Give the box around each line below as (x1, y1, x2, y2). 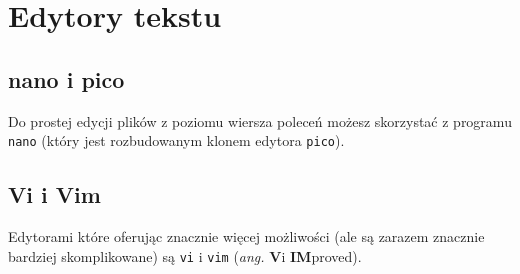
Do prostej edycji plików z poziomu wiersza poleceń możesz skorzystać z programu (8, 110, 512, 131)
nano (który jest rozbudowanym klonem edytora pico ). (8, 130, 345, 151)
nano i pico (8, 63, 125, 94)
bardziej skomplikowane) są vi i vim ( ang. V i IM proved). (8, 245, 362, 266)
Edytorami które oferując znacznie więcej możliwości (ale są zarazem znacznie (8, 226, 485, 247)
